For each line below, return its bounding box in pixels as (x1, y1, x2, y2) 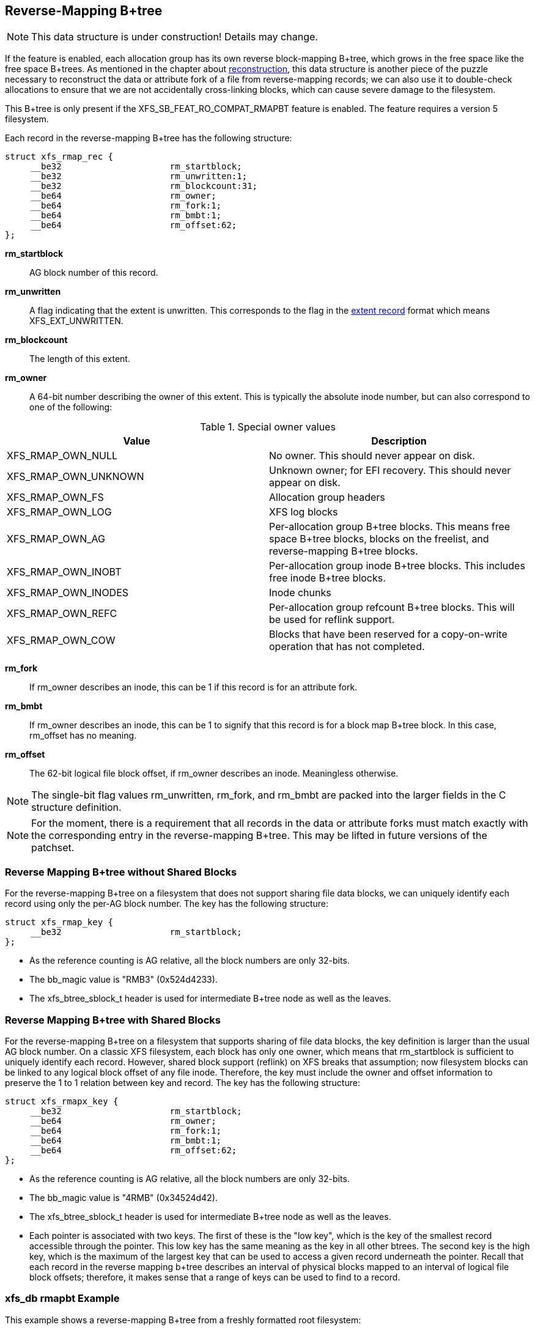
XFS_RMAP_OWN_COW (7, 634, 116, 647)
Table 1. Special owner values (200, 421, 336, 434)
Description (371, 435, 427, 448)
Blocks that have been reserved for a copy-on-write (269, 628, 507, 641)
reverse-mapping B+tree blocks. (269, 545, 418, 558)
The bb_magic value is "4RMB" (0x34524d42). (29, 1192, 218, 1203)
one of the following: (29, 402, 113, 413)
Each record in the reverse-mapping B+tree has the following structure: (5, 133, 292, 144)
